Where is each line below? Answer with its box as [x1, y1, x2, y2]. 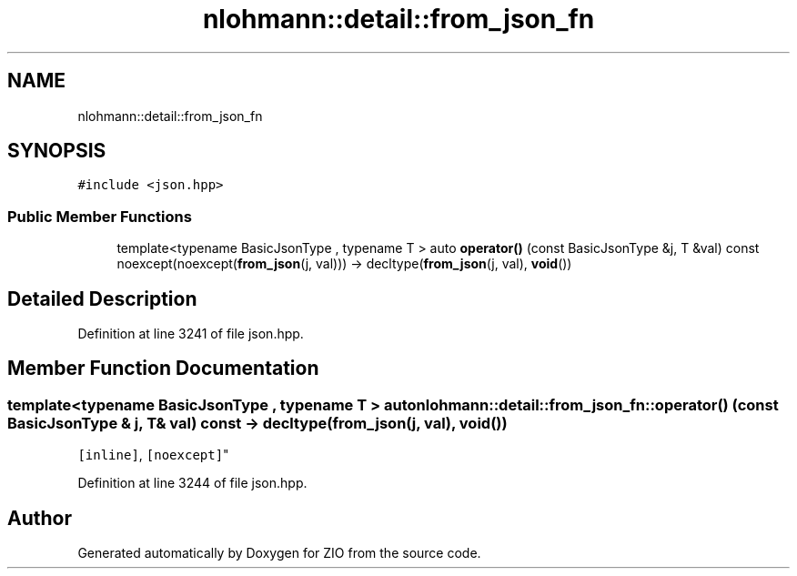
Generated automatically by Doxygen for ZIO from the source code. [77, 545, 481, 561]
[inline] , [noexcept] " [77, 447, 229, 463]
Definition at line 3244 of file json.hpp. [77, 475, 308, 491]
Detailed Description [7, 287, 197, 310]
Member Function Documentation [7, 357, 319, 380]
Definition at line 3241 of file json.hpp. [77, 326, 304, 342]
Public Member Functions [7, 207, 192, 226]
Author [7, 506, 72, 530]
